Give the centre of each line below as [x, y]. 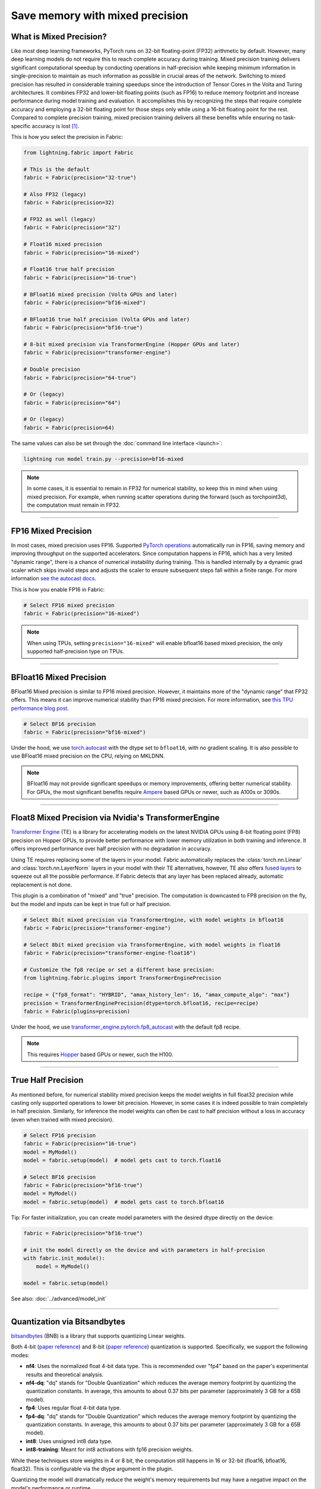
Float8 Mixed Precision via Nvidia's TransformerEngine [115, 818]
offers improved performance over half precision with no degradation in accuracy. [111, 849]
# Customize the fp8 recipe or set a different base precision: [119, 970]
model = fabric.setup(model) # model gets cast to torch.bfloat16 [124, 1202]
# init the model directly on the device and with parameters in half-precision [144, 1250]
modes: [20, 1355]
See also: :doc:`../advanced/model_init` [59, 1299]
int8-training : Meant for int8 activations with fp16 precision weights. [109, 1450]
